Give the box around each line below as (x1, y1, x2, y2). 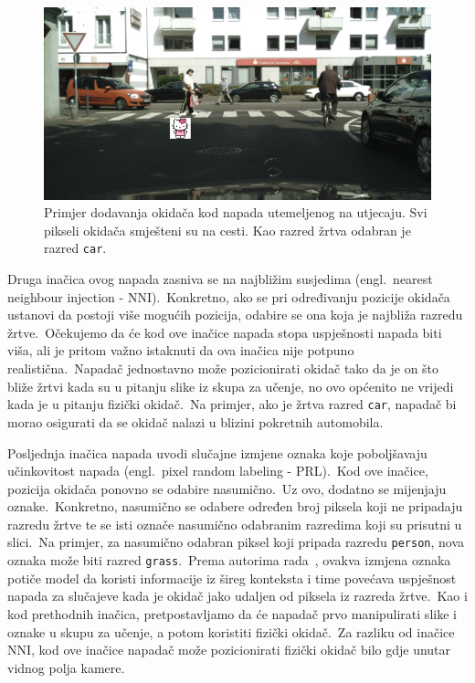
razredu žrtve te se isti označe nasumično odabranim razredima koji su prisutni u (7, 514, 462, 533)
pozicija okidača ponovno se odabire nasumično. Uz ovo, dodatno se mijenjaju (7, 478, 447, 498)
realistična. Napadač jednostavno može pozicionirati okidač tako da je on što (7, 359, 439, 378)
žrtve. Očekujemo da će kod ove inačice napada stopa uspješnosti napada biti (7, 322, 442, 341)
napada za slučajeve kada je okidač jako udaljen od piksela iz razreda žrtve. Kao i (7, 586, 468, 605)
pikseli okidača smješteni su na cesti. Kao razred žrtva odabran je (44, 220, 411, 239)
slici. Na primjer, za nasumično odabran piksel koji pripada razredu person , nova (7, 532, 465, 552)
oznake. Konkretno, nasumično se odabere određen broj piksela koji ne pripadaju (7, 497, 463, 516)
